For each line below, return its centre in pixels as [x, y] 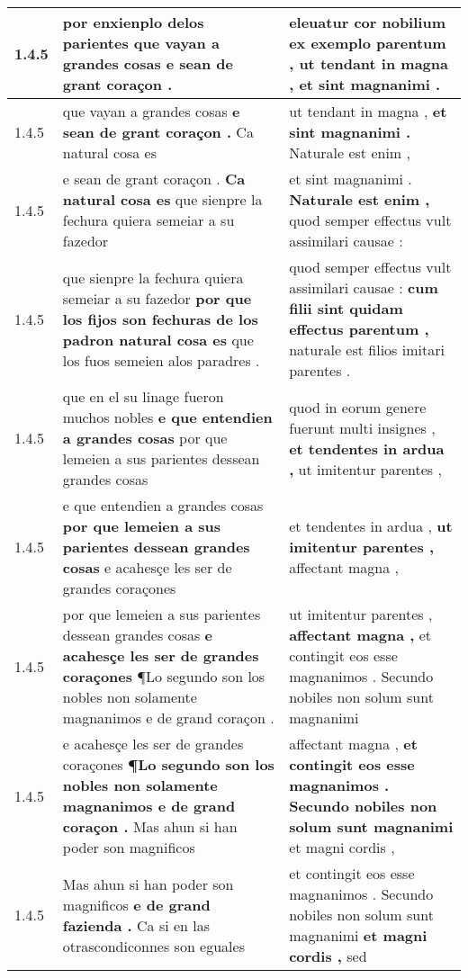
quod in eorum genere [358, 407]
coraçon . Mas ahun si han [150, 826]
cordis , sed [328, 956]
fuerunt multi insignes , [362, 427]
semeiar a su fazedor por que [157, 298]
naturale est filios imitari [367, 350]
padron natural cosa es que [158, 339]
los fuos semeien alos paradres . [161, 360]
